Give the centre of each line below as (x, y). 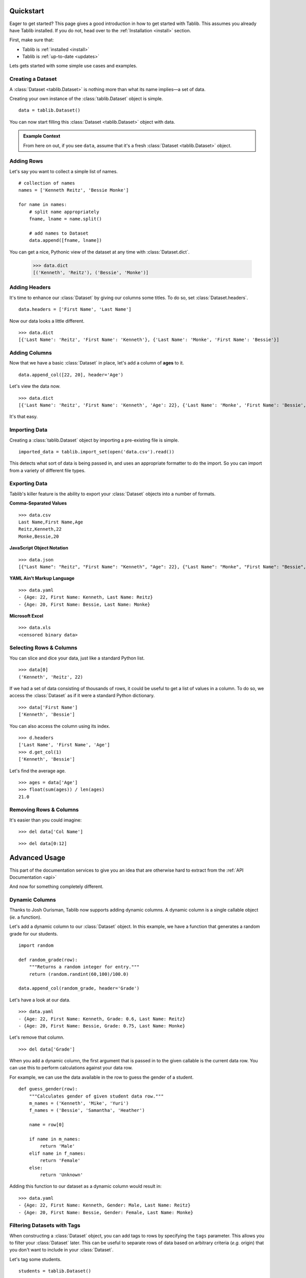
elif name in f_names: (57, 1153)
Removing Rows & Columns (44, 810)
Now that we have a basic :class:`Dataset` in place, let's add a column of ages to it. (97, 363)
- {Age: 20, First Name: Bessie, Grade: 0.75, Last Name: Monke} (102, 1026)
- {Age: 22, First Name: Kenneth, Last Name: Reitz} (86, 597)
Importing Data (29, 430)
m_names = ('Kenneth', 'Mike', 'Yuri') (79, 1103)
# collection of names (47, 183)
